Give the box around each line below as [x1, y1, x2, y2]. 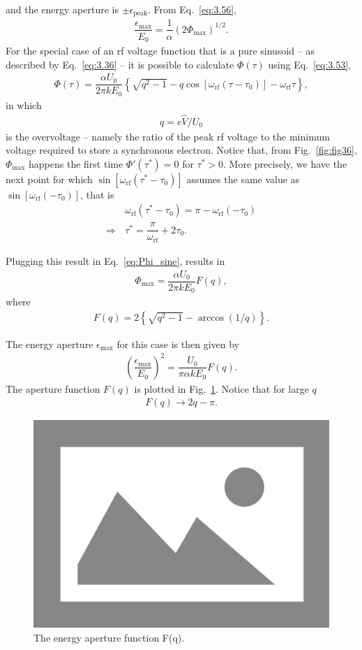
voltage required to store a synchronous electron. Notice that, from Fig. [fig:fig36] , [6, 143, 357, 157]
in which [6, 97, 42, 112]
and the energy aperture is [6, 2, 119, 16]
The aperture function [6, 381, 100, 396]
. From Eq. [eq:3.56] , [147, 2, 237, 16]
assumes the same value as [186, 171, 300, 186]
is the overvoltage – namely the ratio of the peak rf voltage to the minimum [6, 129, 330, 143]
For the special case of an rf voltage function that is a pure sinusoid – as [6, 43, 315, 57]
